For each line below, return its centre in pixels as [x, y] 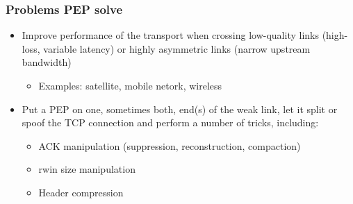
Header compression [81, 192]
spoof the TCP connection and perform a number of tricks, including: [170, 122]
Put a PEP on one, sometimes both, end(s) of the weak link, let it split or [180, 109]
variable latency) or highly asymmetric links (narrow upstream [177, 48]
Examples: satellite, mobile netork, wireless [130, 85]
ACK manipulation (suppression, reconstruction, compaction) [170, 145]
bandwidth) [47, 62]
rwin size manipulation [87, 169]
